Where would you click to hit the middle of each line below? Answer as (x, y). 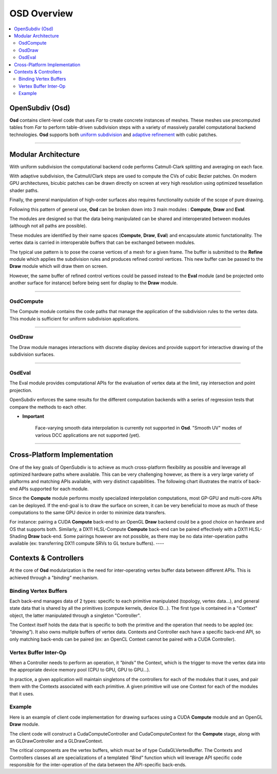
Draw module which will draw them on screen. (58, 266)
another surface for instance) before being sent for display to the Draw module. (94, 283)
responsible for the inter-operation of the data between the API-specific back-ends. (98, 765)
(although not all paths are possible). (48, 226)
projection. (21, 390)
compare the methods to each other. (48, 407)
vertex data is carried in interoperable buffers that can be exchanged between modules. (102, 243)
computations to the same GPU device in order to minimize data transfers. (88, 512)
